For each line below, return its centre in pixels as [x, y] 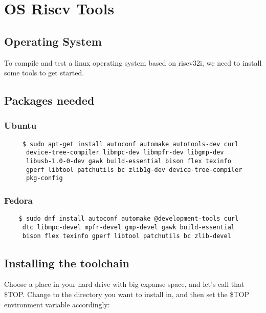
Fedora [18, 200]
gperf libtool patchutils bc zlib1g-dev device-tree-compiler [134, 170]
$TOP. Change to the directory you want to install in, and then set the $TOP [127, 294]
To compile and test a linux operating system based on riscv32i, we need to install [133, 62]
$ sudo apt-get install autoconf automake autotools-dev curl [130, 144]
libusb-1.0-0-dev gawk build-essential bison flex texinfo [128, 161]
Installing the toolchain [67, 262]
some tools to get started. [44, 73]
